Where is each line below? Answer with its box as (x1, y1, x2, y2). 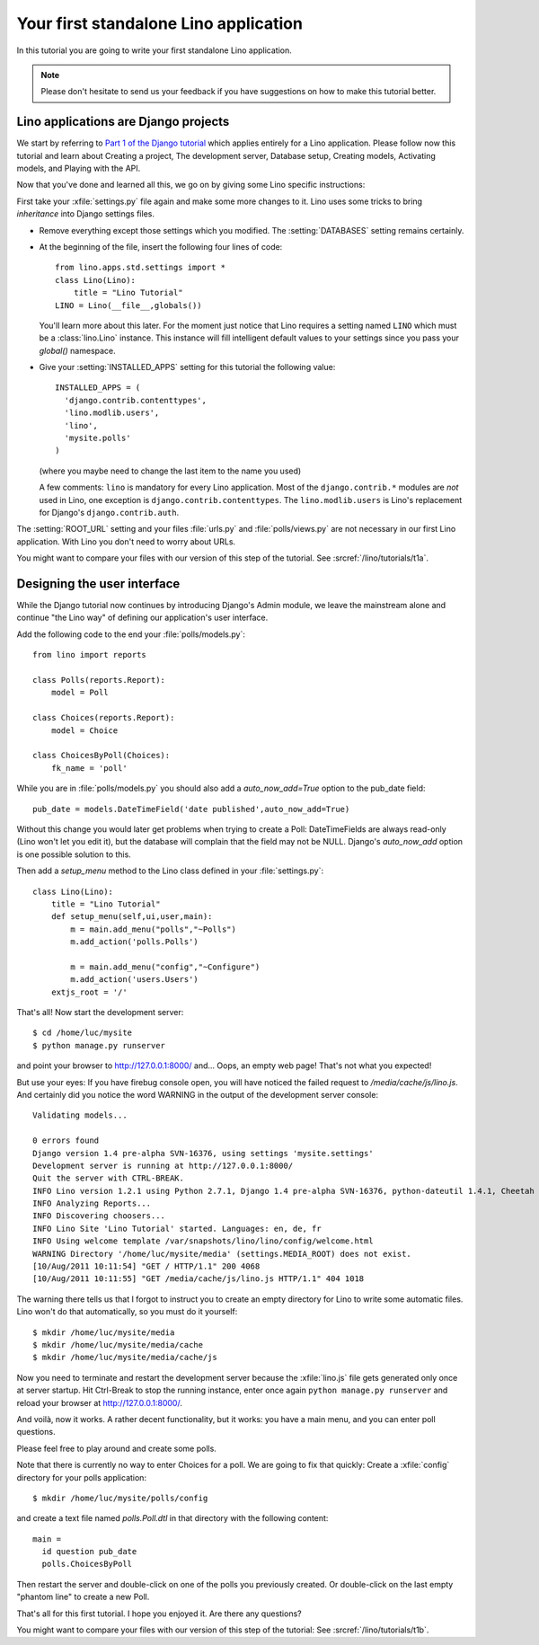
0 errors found (32, 1136, 100, 1145)
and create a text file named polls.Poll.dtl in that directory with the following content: (16, 1513, 329, 1524)
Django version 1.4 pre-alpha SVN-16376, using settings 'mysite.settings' (32, 1148, 374, 1158)
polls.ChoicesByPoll (41, 1559, 133, 1570)
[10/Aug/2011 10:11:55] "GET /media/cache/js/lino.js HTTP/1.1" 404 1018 (32, 1274, 365, 1284)
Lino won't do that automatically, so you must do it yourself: (16, 1306, 238, 1317)
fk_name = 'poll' (50, 763, 128, 773)
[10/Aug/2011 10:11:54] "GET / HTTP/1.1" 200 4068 (32, 1261, 261, 1271)
